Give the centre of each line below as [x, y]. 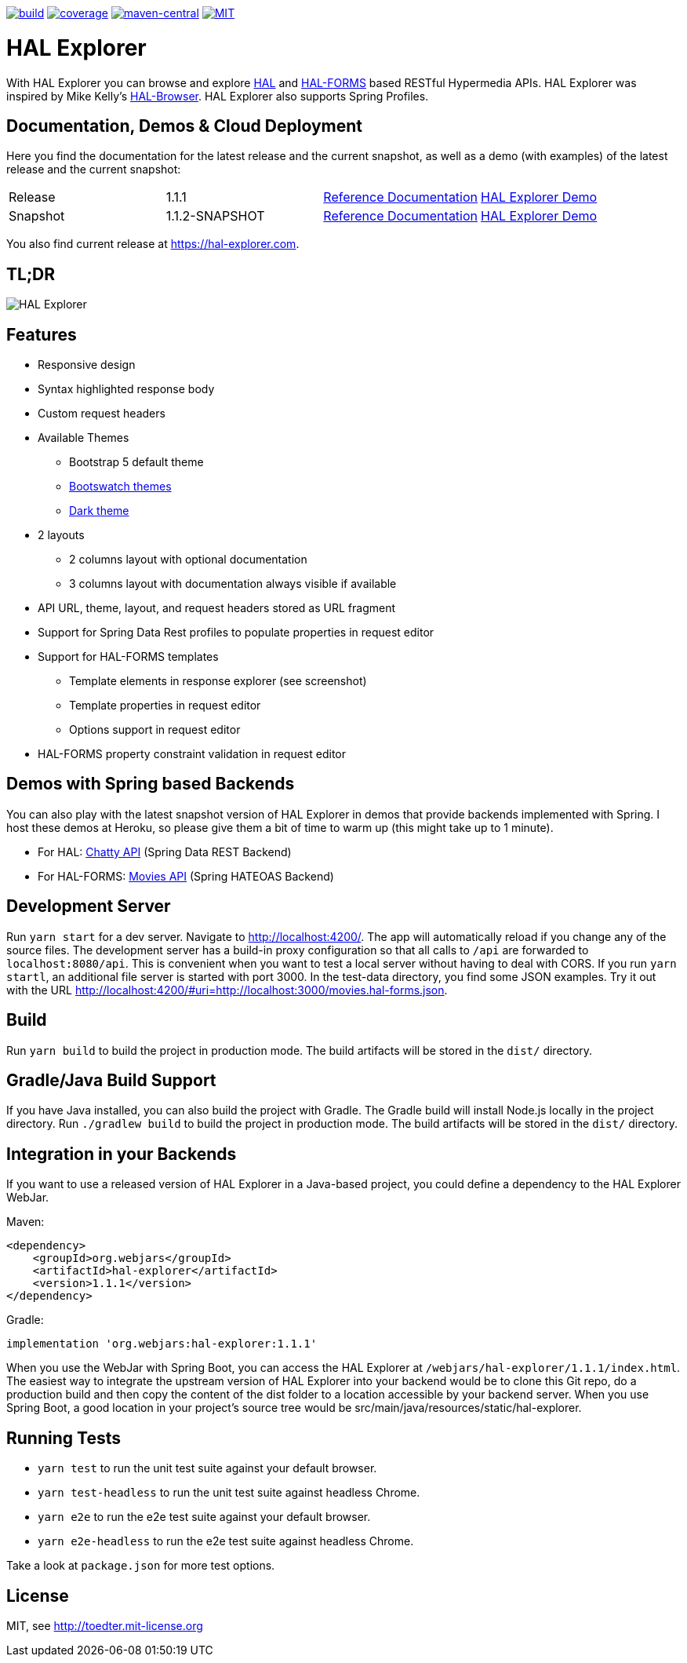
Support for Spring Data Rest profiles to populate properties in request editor [236, 633]
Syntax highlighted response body [126, 389]
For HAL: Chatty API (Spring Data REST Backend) [165, 852]
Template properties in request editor [165, 706]
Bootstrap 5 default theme [136, 462]
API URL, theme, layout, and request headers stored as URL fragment [217, 608]
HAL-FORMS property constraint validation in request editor [192, 754]
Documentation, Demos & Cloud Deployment [184, 126]
